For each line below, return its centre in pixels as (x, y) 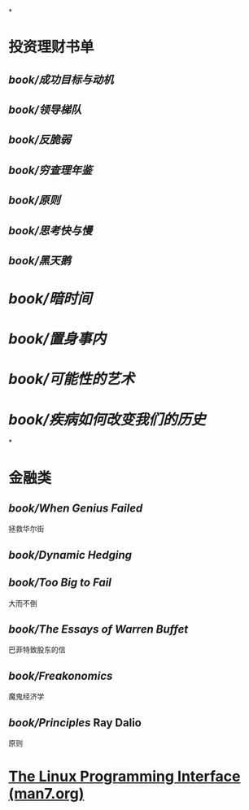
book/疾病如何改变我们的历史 (107, 419)
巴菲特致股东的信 (37, 650)
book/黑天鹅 (40, 261)
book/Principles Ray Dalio (75, 723)
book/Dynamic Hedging (70, 555)
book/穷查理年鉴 (50, 170)
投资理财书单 (52, 47)
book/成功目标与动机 (61, 79)
